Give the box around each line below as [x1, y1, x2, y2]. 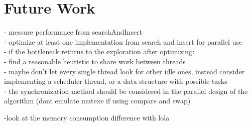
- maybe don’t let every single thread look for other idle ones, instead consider [4, 66, 245, 76]
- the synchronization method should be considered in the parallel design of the [4, 85, 248, 96]
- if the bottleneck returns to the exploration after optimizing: [4, 46, 195, 57]
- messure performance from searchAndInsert [4, 27, 143, 37]
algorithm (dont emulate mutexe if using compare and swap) [4, 95, 191, 106]
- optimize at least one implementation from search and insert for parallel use [4, 36, 242, 47]
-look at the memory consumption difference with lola [4, 112, 170, 122]
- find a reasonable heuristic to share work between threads [4, 56, 186, 66]
